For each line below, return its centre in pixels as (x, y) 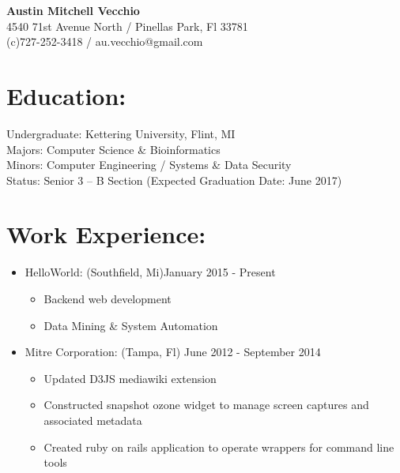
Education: (66, 95)
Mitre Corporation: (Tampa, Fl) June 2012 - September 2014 (173, 352)
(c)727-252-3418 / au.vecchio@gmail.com (105, 41)
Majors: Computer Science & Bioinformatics (113, 149)
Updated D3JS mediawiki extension (130, 378)
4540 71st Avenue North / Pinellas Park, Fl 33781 (127, 26)
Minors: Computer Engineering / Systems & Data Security (149, 165)
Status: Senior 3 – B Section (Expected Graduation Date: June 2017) (174, 180)
